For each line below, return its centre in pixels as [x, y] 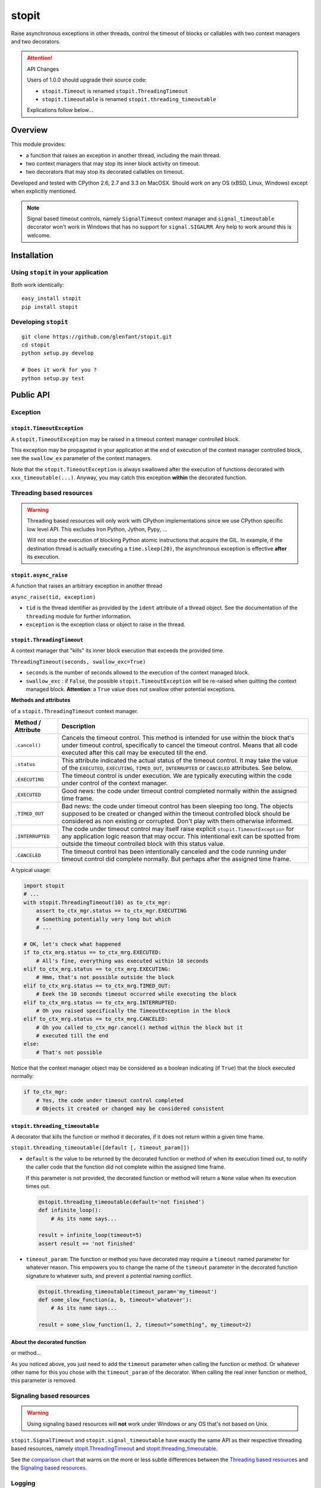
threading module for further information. [79, 616]
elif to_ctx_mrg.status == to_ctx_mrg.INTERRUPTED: [100, 1002]
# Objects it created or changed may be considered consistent [130, 1109]
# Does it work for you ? [59, 370]
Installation [32, 255]
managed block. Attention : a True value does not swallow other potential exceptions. [131, 689]
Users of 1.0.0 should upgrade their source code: [87, 80]
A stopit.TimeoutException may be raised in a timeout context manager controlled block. [125, 439]
